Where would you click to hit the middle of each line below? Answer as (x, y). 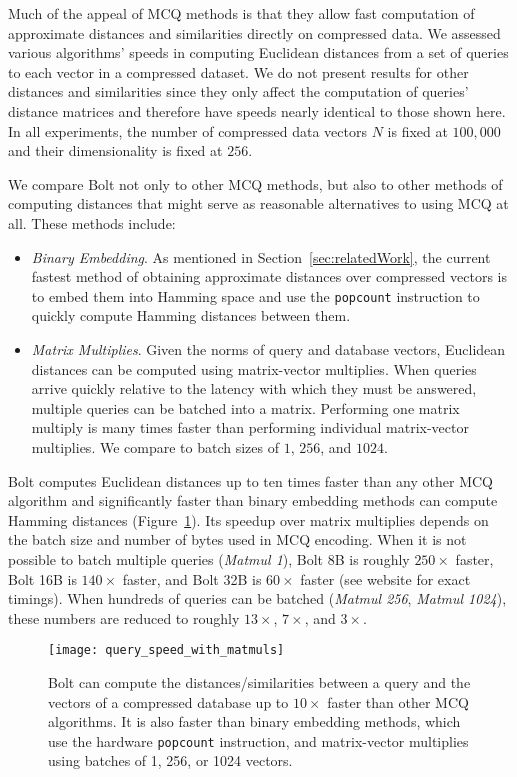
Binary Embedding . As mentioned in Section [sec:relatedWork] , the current (261, 256)
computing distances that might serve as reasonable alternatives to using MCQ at (258, 203)
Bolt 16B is (42, 578)
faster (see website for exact (385, 578)
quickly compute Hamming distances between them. (191, 315)
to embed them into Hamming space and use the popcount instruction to (255, 295)
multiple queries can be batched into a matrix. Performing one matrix (245, 407)
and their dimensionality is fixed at (115, 150)
